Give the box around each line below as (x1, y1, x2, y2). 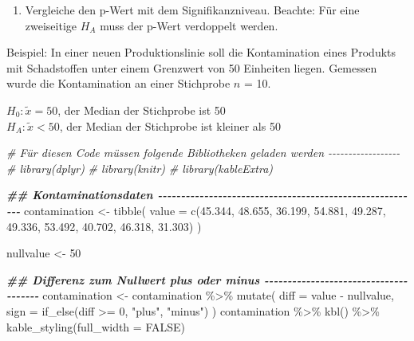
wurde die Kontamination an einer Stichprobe (6, 75, 231, 92)
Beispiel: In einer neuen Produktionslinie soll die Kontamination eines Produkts (6, 44, 396, 61)
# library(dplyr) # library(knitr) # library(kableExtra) (6, 159, 274, 176)
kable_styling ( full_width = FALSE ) (6, 318, 185, 335)
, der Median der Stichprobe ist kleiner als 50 (59, 117, 281, 134)
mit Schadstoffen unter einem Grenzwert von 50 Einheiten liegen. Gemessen (6, 59, 377, 76)
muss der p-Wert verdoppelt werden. (100, 17, 278, 33)
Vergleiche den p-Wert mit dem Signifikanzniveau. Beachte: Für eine (25, 2, 360, 18)
